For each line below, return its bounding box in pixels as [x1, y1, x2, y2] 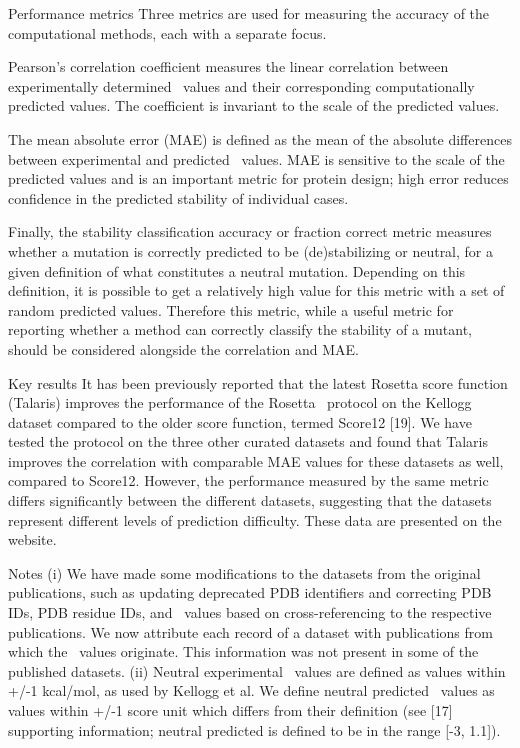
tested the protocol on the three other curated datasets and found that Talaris [8, 431, 489, 452]
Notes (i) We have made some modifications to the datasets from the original [8, 562, 481, 583]
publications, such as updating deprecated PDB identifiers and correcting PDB [8, 582, 492, 603]
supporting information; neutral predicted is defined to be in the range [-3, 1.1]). [8, 719, 501, 740]
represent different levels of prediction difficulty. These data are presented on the [8, 509, 502, 530]
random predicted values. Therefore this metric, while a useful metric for [8, 299, 454, 320]
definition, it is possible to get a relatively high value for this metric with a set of [8, 280, 505, 301]
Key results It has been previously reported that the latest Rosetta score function [8, 372, 508, 393]
